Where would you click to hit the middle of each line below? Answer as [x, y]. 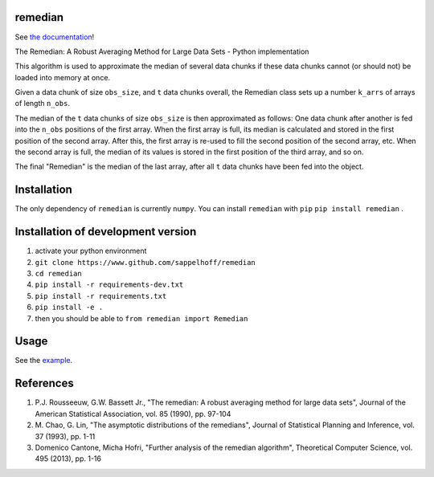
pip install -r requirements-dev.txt [109, 285]
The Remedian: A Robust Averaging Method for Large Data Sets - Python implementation [162, 51]
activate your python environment [91, 251]
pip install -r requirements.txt [101, 296]
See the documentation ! [55, 37]
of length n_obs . [42, 104]
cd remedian [58, 274]
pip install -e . [69, 308]
